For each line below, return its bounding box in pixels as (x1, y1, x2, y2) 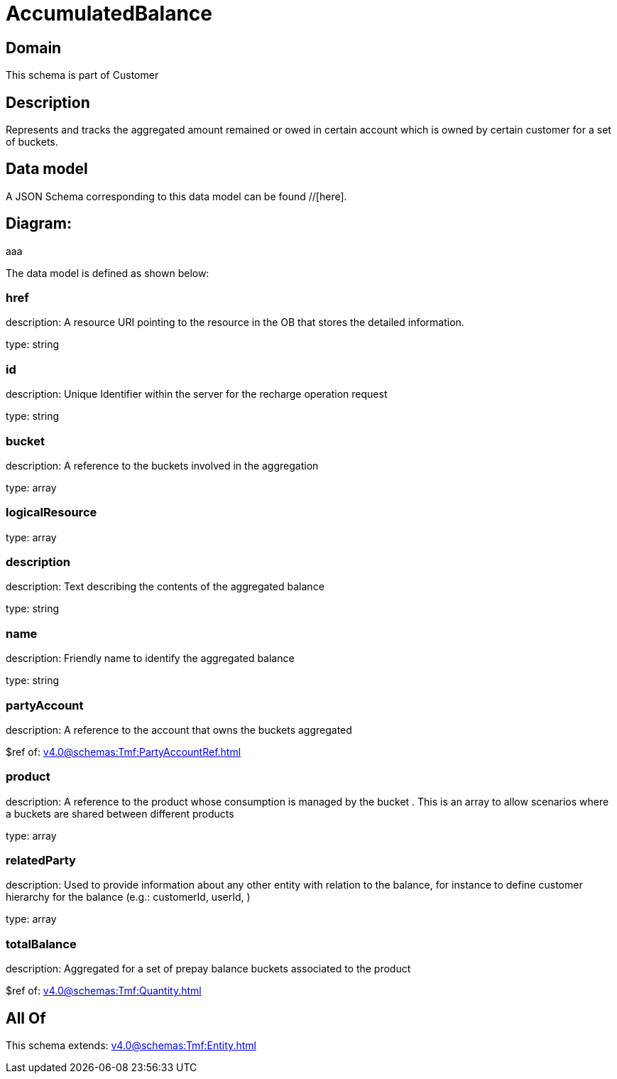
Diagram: (6, 215, 72, 233)
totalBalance (6, 936, 77, 951)
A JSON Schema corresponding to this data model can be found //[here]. (6, 190, 347, 202)
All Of (6, 1009, 46, 1027)
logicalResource (6, 505, 97, 520)
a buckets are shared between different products (6, 807, 234, 820)
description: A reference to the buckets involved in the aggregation (6, 459, 319, 472)
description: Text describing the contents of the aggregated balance (6, 580, 324, 593)
